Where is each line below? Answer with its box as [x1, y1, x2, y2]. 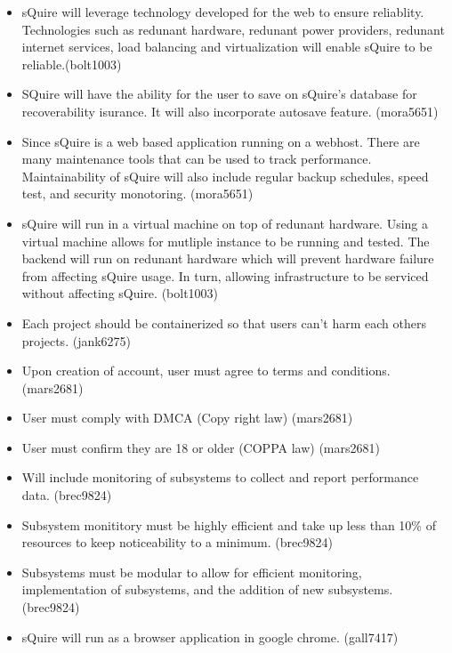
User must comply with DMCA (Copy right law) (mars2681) [21, 408, 353, 427]
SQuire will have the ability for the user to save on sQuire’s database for [21, 85, 417, 103]
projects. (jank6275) [21, 331, 132, 350]
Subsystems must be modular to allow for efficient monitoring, [21, 562, 362, 581]
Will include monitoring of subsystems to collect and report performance [21, 468, 419, 487]
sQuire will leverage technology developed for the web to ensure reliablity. [21, 3, 424, 20]
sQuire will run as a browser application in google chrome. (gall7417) [21, 627, 399, 646]
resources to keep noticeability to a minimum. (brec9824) [21, 533, 333, 552]
